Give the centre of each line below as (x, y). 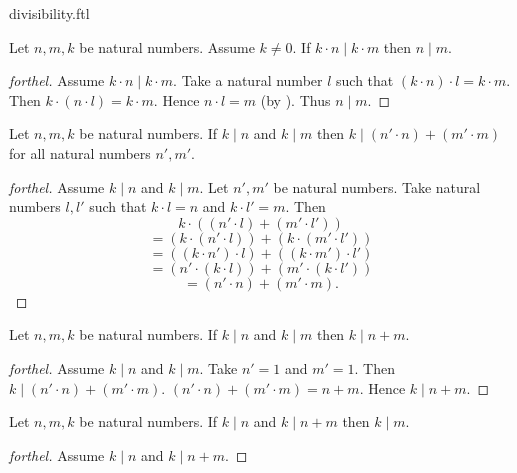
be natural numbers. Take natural (377, 186)
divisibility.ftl (49, 13)
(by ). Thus (295, 99)
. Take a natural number (248, 80)
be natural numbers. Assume (167, 46)
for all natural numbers (80, 152)
